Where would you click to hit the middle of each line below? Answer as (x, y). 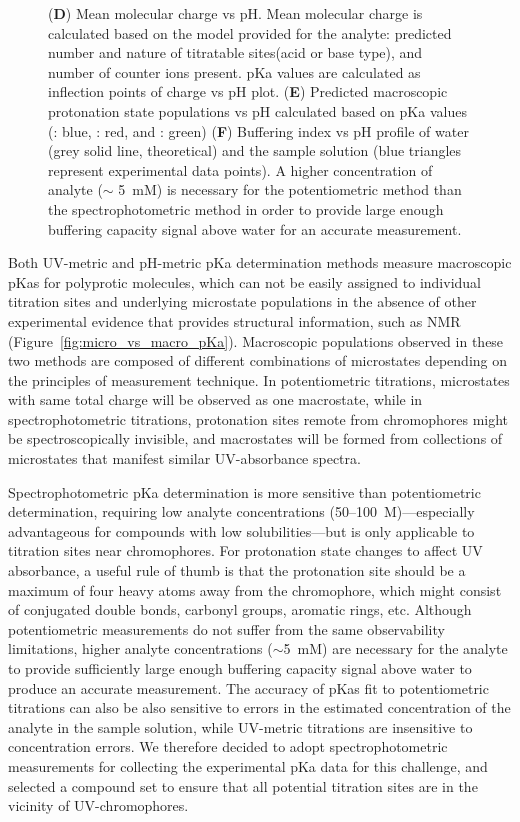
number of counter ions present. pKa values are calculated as (234, 71)
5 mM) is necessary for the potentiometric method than (290, 189)
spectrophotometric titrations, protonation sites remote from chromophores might (258, 418)
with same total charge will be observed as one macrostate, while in (215, 399)
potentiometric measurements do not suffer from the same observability (226, 628)
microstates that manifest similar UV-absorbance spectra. (184, 458)
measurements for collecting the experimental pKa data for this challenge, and (248, 765)
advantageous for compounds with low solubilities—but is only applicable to (241, 530)
